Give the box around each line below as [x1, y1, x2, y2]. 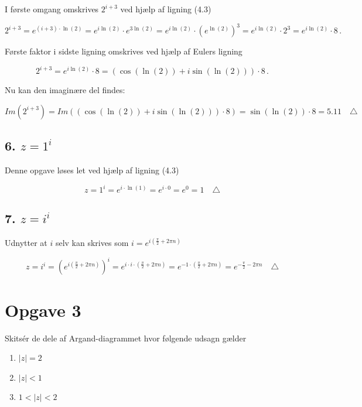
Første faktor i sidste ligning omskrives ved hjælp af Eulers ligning [5, 45, 243, 57]
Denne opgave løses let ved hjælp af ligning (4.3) [5, 163, 179, 176]
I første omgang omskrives [5, 3, 99, 15]
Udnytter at [5, 237, 47, 249]
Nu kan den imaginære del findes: [5, 84, 125, 96]
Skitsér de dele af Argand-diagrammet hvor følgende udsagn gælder [5, 331, 247, 344]
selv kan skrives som [55, 237, 129, 249]
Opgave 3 [5, 297, 81, 322]
